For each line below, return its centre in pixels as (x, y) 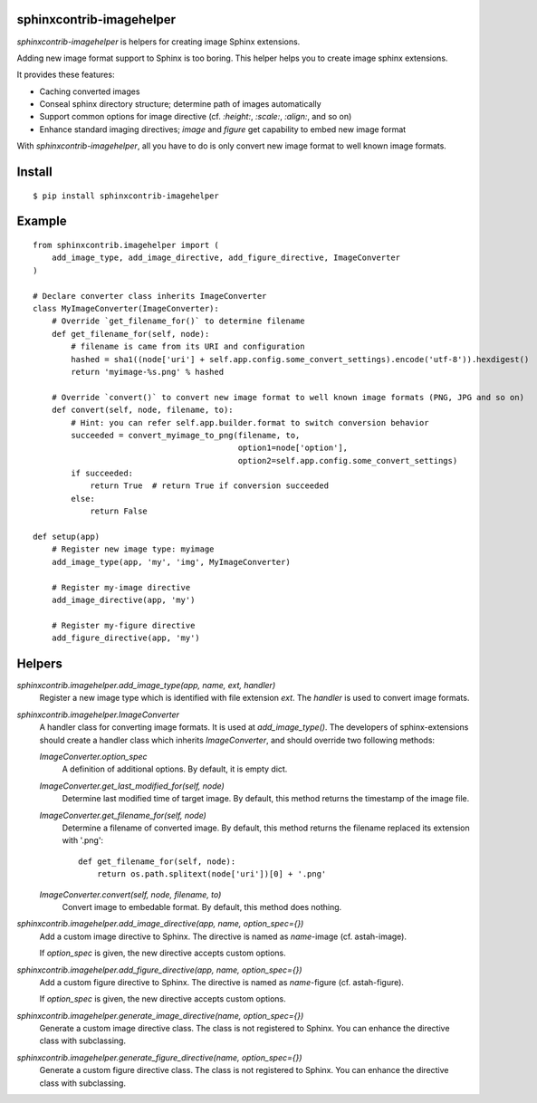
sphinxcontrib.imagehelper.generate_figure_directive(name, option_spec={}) (159, 1057)
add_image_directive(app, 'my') (123, 600)
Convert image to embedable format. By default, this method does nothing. (202, 906)
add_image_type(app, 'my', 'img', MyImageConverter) (171, 562)
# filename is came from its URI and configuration (188, 347)
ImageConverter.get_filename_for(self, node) (123, 815)
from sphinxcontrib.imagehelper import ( (126, 245)
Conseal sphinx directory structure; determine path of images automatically (180, 104)
